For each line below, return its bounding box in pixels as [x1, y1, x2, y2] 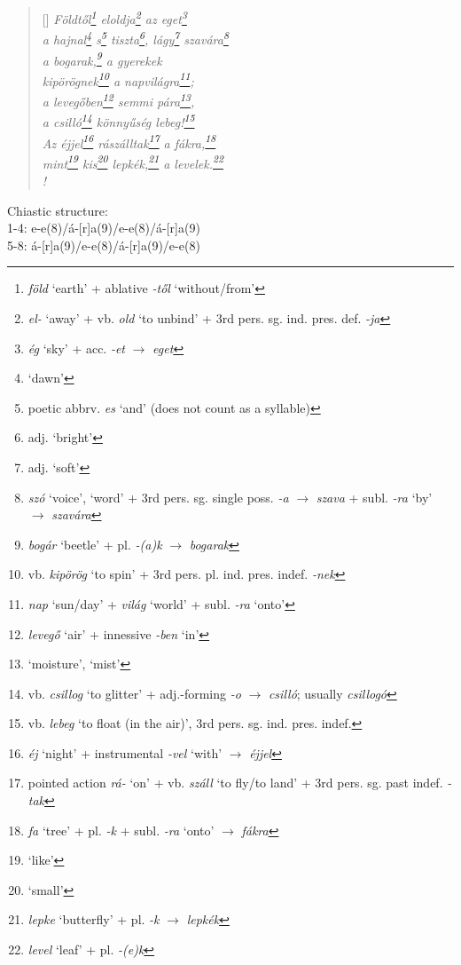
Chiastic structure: [7, 201, 108, 219]
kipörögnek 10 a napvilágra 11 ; [42, 68, 194, 90]
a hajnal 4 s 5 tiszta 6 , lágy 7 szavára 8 [42, 28, 229, 48]
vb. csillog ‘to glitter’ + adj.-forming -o [27, 684, 241, 702]
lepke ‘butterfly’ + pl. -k [27, 910, 160, 929]
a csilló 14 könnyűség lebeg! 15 [42, 110, 195, 131]
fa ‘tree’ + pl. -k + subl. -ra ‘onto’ [27, 820, 215, 839]
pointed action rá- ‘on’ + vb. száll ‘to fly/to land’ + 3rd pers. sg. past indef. [27, 773, 443, 792]
